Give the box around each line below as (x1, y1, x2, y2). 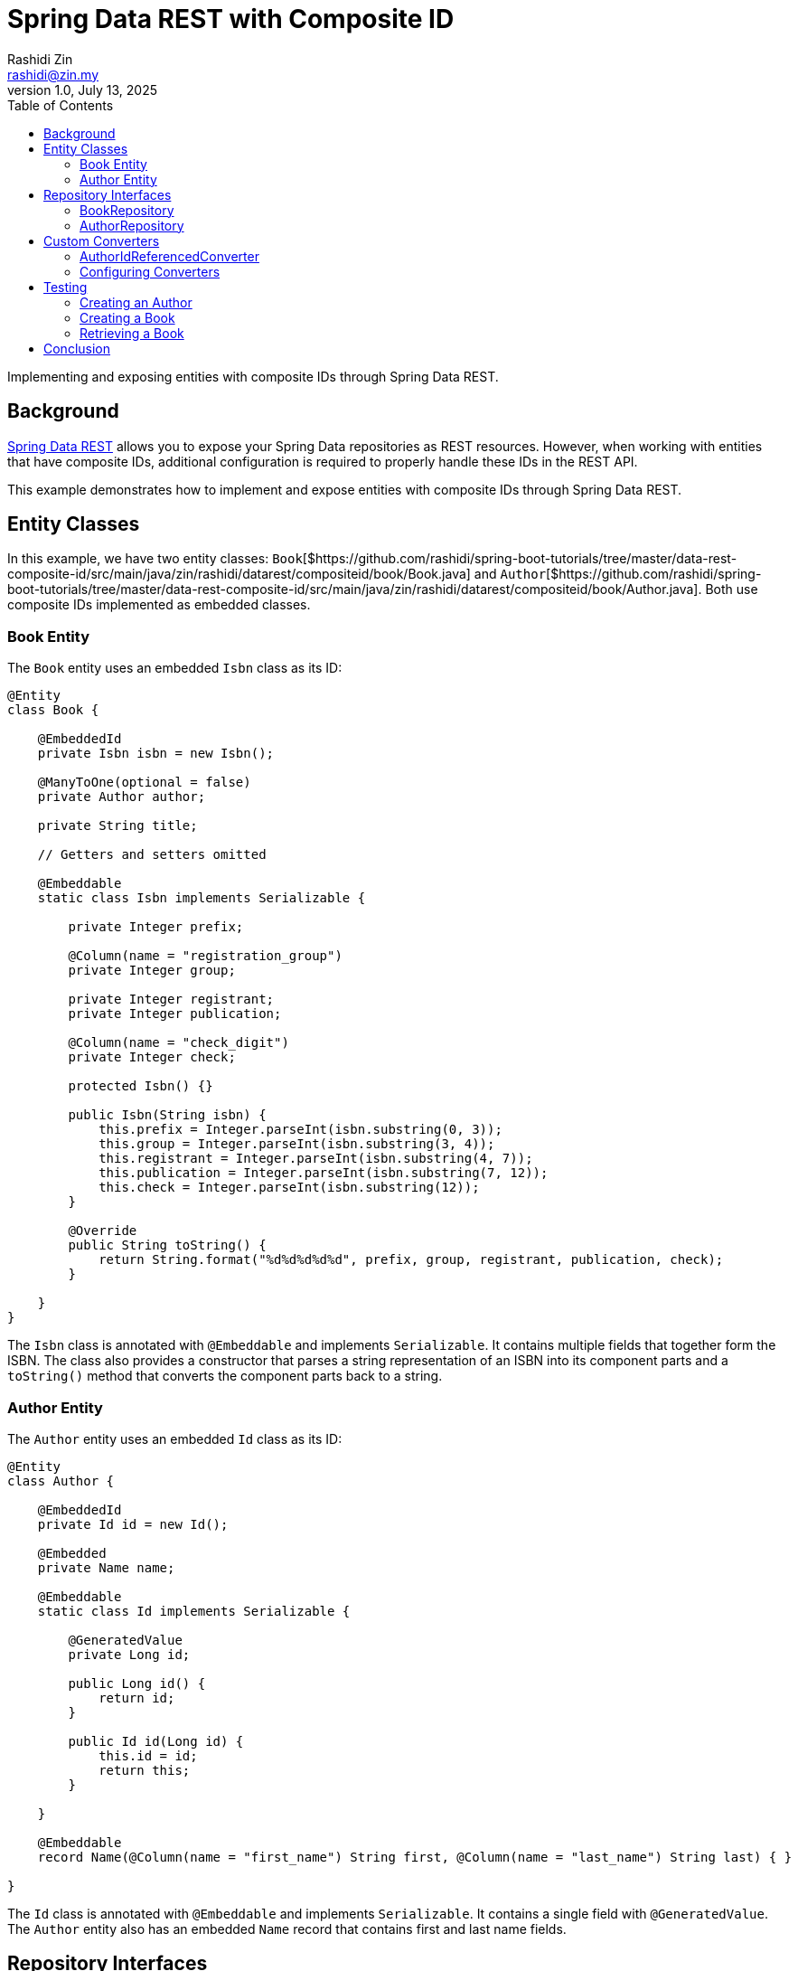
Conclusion (43, 340, 111, 356)
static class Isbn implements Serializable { (37, 891, 366, 906)
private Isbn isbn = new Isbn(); (37, 746, 275, 761)
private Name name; (37, 1560, 175, 1575)
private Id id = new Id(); (37, 1516, 229, 1532)
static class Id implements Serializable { (37, 1603, 351, 1618)
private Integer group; (68, 963, 236, 978)
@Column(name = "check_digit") (68, 1035, 289, 1051)
